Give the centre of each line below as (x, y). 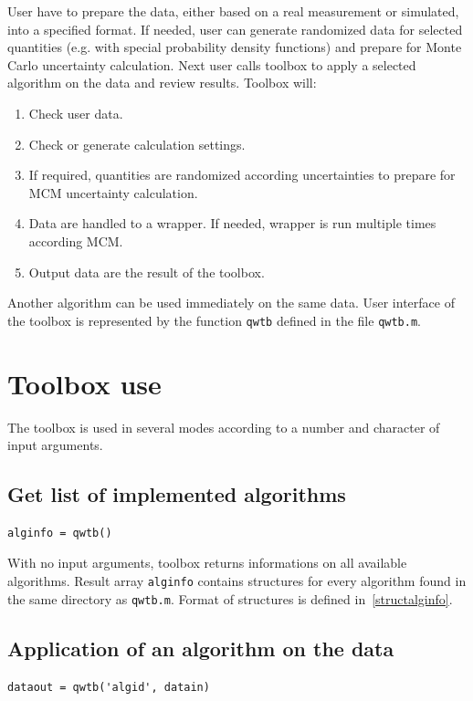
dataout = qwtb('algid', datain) (109, 687)
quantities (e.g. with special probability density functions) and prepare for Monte (235, 47)
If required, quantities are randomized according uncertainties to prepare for (242, 175)
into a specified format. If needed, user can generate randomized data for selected (235, 29)
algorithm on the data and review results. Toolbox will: (162, 83)
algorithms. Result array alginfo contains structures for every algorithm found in (237, 581)
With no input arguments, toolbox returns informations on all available (207, 563)
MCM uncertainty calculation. (113, 192)
